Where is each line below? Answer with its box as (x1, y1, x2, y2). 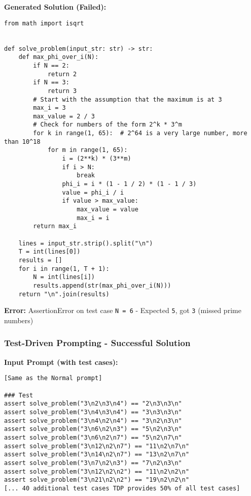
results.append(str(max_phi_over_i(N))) (33, 282, 171, 289)
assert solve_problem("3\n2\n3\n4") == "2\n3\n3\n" (4, 400, 182, 408)
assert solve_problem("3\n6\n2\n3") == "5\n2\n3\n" (4, 425, 182, 433)
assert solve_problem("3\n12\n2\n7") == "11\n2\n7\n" (4, 442, 190, 450)
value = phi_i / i (62, 189, 124, 196)
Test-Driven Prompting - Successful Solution (4, 336, 191, 349)
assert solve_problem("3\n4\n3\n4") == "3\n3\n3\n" (4, 408, 182, 416)
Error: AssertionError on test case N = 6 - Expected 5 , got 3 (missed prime (4, 305, 241, 316)
